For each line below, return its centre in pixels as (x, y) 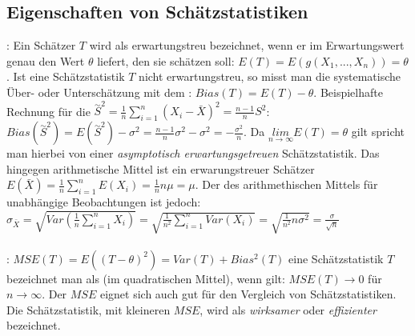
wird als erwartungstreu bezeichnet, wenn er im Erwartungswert (247, 45)
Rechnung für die (48, 111)
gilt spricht (378, 132)
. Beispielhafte (348, 92)
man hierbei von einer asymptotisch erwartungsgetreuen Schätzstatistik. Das (193, 153)
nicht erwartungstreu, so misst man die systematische (270, 76)
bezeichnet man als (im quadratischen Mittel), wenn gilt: (146, 278)
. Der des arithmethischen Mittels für (286, 184)
